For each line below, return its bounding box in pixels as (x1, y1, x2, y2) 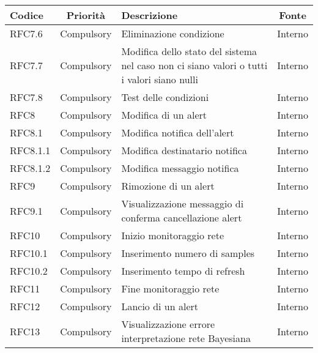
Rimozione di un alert (121, 179, 215, 193)
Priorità (66, 8, 105, 22)
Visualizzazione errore (121, 317, 215, 331)
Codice (10, 8, 43, 22)
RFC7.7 (10, 58, 43, 72)
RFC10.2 (10, 264, 48, 278)
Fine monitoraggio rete (121, 281, 220, 295)
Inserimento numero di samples (121, 246, 255, 260)
